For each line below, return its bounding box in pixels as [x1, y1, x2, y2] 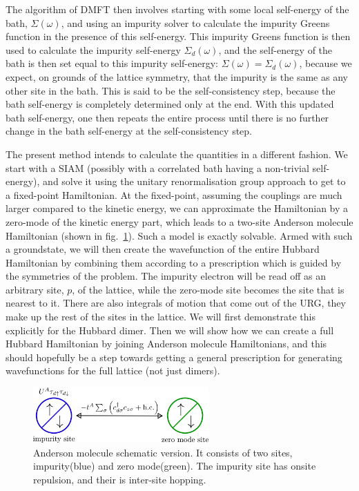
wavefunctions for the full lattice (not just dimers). [6, 363, 220, 378]
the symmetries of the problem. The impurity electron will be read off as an [6, 269, 326, 283]
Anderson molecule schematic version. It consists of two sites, [33, 445, 293, 459]
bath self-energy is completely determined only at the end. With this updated [6, 97, 334, 111]
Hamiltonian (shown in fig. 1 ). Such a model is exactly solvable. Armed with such [6, 228, 353, 242]
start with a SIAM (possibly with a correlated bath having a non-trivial [6, 160, 309, 175]
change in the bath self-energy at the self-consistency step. [6, 124, 252, 138]
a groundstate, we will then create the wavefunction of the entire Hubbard [6, 242, 320, 256]
